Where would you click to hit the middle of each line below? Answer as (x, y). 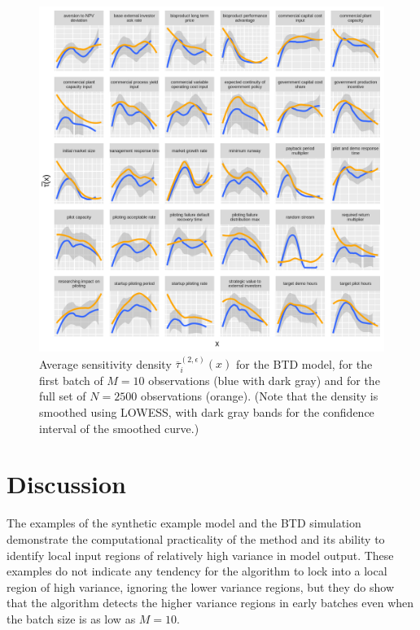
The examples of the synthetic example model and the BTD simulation (184, 523)
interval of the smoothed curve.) (119, 428)
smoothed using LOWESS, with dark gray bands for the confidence (207, 412)
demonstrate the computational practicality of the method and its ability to (196, 538)
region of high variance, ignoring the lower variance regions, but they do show (201, 586)
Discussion (66, 484)
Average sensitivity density (105, 363)
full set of (63, 396)
